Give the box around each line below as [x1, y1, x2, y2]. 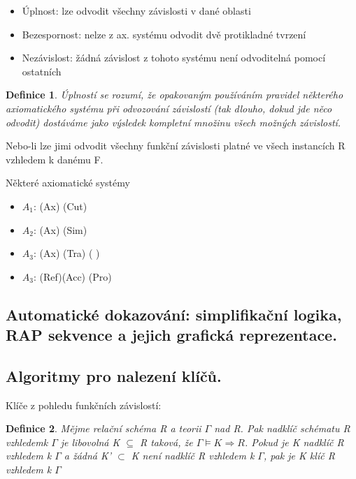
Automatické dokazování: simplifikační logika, [6, 303, 342, 325]
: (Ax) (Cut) [33, 198, 87, 213]
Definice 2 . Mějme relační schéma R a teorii [6, 421, 201, 436]
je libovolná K [60, 434, 120, 449]
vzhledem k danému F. [6, 152, 104, 166]
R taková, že [139, 434, 193, 449]
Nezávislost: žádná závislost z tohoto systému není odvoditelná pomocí [22, 50, 326, 65]
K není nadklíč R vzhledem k [131, 448, 255, 463]
